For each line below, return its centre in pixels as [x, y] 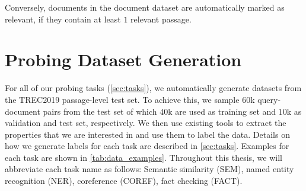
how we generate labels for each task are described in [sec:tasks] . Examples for [147, 146]
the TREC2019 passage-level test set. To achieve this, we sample [122, 99]
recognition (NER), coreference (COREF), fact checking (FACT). [124, 181]
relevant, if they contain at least [63, 19]
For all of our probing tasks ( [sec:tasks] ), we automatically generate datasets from [153, 88]
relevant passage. [161, 19]
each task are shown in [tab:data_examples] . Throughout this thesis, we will [144, 157]
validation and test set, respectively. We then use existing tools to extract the [146, 123]
